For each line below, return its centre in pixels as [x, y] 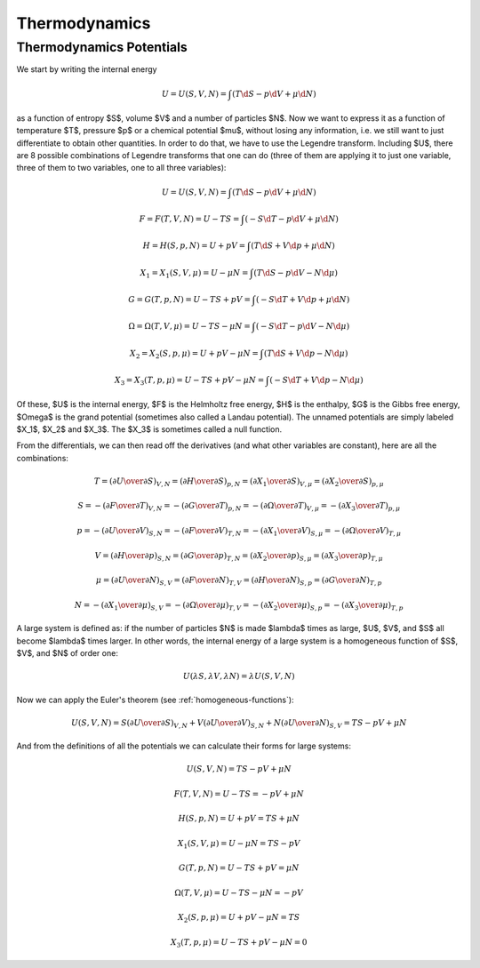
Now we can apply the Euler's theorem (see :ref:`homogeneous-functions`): [155, 700]
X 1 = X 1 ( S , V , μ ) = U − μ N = [194, 274]
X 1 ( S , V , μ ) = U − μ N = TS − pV [239, 844]
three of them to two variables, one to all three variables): [121, 168]
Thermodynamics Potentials [102, 47]
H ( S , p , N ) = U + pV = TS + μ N [239, 819]
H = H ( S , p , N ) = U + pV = [194, 246]
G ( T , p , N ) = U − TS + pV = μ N [239, 868]
